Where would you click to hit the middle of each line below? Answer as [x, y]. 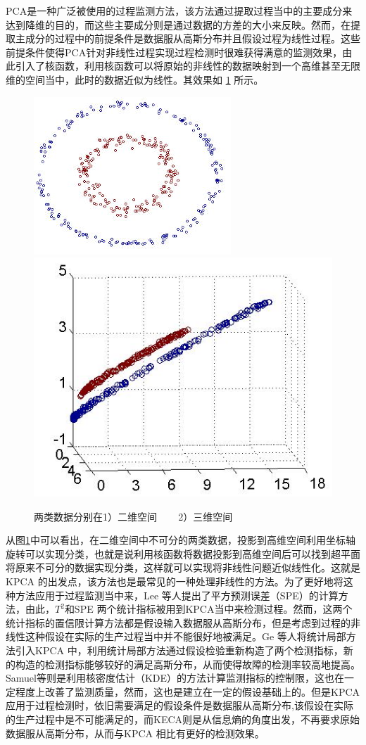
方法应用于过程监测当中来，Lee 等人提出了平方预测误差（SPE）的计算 [177, 595]
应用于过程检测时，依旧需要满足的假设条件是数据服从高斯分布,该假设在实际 [179, 705]
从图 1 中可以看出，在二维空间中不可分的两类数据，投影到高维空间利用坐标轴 [181, 540]
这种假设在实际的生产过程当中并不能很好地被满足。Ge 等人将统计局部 [185, 636]
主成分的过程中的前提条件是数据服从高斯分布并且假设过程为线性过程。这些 [188, 38]
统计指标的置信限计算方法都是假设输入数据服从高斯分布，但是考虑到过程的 [178, 622]
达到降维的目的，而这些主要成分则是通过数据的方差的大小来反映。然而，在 [178, 24]
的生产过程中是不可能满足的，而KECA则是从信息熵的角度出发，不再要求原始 [183, 719]
